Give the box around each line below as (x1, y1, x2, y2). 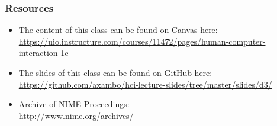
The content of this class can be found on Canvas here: (18, 24, 218, 36)
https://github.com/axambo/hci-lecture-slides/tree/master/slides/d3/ (18, 78, 272, 90)
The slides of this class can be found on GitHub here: (18, 67, 212, 78)
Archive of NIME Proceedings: (18, 98, 130, 110)
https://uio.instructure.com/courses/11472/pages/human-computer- (18, 35, 266, 47)
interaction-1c (18, 47, 69, 59)
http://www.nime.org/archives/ (18, 109, 134, 121)
